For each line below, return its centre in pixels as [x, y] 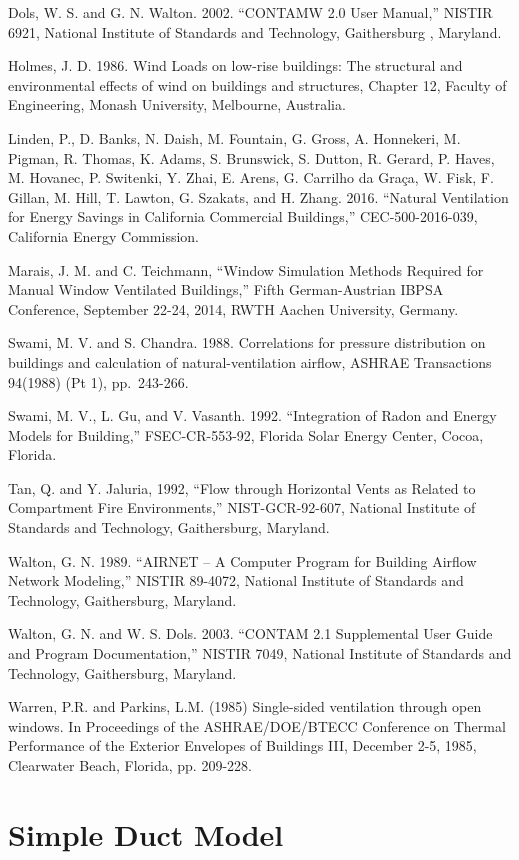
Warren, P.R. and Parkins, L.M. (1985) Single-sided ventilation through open [245, 706]
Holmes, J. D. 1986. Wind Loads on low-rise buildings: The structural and [235, 65]
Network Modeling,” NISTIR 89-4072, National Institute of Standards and [236, 580]
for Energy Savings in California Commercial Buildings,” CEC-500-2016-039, [243, 216]
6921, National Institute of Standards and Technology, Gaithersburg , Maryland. [255, 31]
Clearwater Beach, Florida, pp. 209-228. [130, 765]
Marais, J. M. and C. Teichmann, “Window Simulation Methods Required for [246, 269]
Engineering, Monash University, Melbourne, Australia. [177, 104]
